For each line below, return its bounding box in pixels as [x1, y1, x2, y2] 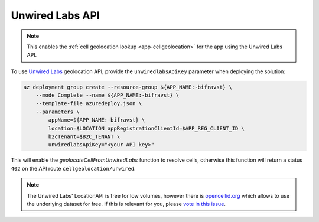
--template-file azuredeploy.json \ [35, 100, 142, 107]
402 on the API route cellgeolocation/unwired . [11, 165, 136, 172]
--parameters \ [35, 108, 80, 115]
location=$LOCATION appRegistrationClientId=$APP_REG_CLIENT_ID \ [48, 125, 245, 132]
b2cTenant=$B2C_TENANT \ [48, 133, 121, 140]
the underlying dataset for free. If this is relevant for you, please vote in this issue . [27, 200, 226, 207]
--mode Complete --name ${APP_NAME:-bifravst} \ [35, 92, 180, 99]
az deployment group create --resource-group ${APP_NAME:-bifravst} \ [23, 83, 233, 90]
